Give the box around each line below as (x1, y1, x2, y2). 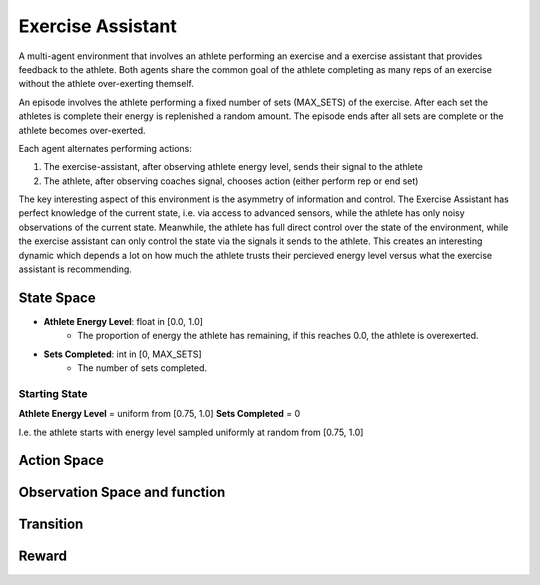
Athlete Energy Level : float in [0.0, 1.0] (43, 315, 204, 327)
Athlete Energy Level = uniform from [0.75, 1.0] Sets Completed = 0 (18, 408, 301, 420)
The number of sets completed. (77, 362, 207, 374)
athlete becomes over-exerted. (18, 124, 146, 136)
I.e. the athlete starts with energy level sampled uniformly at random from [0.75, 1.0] (18, 426, 364, 438)
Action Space (18, 452, 105, 469)
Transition (18, 516, 84, 533)
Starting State (18, 386, 88, 400)
